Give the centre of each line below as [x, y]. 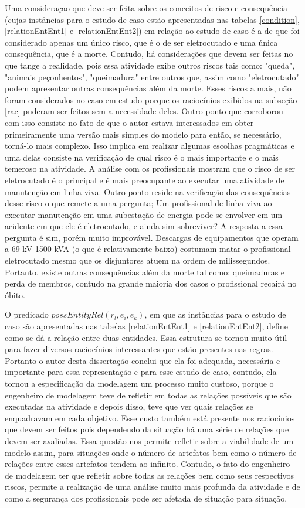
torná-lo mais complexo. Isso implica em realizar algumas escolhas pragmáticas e [150, 146]
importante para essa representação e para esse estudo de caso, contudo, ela [141, 372]
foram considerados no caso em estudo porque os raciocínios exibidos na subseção [151, 99]
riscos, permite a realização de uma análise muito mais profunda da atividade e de [152, 487]
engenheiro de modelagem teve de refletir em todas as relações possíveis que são [148, 395]
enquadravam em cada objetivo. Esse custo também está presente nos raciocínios [150, 417]
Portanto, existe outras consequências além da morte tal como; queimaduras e [145, 272]
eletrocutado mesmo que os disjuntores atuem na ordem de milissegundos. [138, 260]
